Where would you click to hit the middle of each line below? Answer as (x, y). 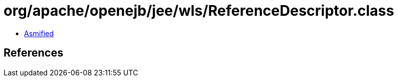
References (34, 53)
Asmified (39, 33)
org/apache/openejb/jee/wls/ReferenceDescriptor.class (199, 11)
